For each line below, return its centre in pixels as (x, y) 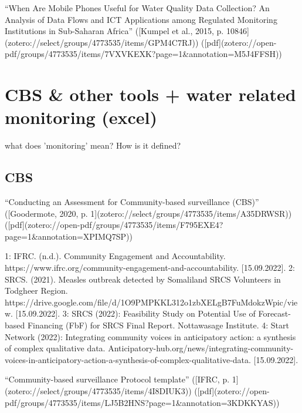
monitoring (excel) (81, 117)
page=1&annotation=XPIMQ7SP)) (69, 236)
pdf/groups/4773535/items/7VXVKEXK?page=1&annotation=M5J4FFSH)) (143, 54)
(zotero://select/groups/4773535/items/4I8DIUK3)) (98, 390)
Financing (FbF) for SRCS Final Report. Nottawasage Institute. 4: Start (158, 325)
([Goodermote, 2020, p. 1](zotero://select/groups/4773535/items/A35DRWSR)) (148, 213)
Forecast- (274, 313)
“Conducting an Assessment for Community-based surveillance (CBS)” (132, 202)
